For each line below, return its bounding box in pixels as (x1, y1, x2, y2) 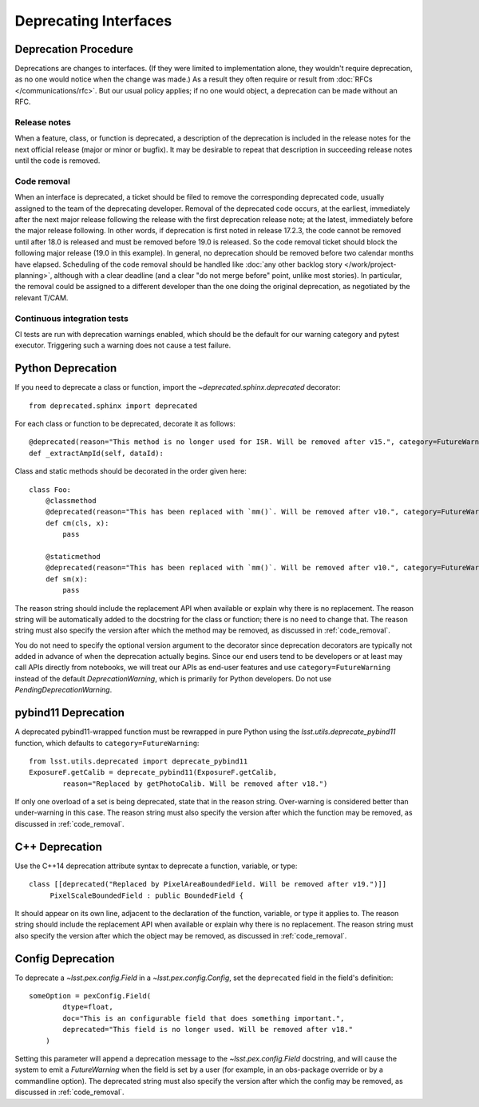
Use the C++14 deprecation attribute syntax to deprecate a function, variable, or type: (14, 861, 298, 871)
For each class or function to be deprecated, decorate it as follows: (14, 419, 236, 429)
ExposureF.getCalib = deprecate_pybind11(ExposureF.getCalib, (29, 768, 278, 777)
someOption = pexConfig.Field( (29, 991, 152, 1001)
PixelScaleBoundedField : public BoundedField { (49, 891, 243, 900)
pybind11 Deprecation (14, 706, 125, 720)
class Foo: (29, 485, 72, 494)
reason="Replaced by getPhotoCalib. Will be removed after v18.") (62, 779, 328, 788)
